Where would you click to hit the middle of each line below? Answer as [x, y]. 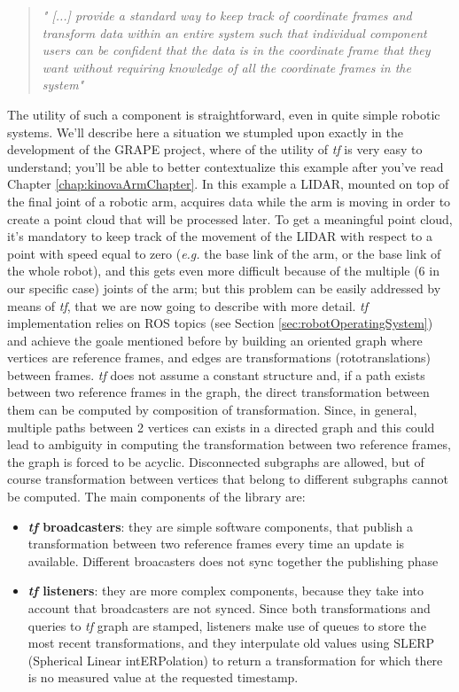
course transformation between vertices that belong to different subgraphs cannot [228, 479]
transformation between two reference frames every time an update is [216, 544]
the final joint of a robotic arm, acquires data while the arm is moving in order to [229, 201]
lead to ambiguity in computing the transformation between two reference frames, [229, 444]
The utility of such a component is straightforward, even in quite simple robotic [224, 114]
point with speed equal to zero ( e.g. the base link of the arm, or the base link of [224, 253]
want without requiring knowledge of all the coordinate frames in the [226, 67]
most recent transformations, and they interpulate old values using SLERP [231, 643]
